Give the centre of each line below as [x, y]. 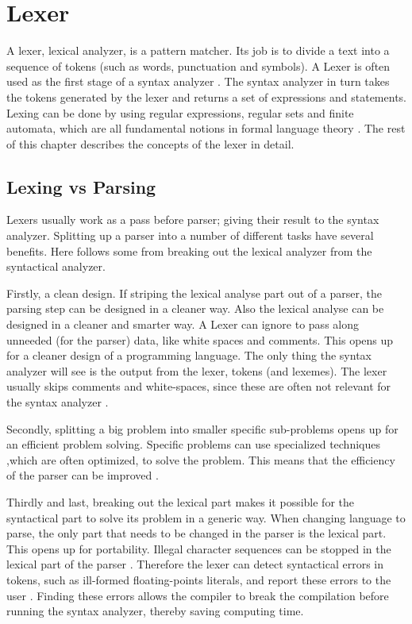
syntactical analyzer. [56, 266]
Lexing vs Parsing [81, 186]
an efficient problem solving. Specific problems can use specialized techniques [193, 444]
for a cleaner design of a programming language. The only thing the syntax [189, 355]
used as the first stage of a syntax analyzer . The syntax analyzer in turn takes [198, 81]
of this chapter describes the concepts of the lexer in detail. [150, 143]
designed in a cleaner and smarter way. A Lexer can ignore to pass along [183, 324]
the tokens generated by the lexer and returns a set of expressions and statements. [206, 96]
